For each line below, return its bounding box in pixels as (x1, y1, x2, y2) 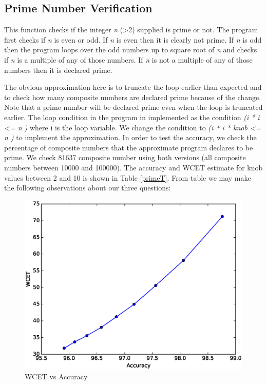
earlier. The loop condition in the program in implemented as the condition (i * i (4, 111, 260, 122)
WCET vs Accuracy (25, 371, 88, 382)
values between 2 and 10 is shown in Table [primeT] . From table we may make (4, 172, 251, 183)
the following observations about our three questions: (4, 182, 171, 193)
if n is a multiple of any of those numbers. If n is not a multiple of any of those (4, 54, 253, 65)
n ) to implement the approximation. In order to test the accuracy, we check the (4, 132, 257, 143)
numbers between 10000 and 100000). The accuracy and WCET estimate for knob (4, 162, 263, 172)
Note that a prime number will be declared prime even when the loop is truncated (4, 102, 263, 112)
